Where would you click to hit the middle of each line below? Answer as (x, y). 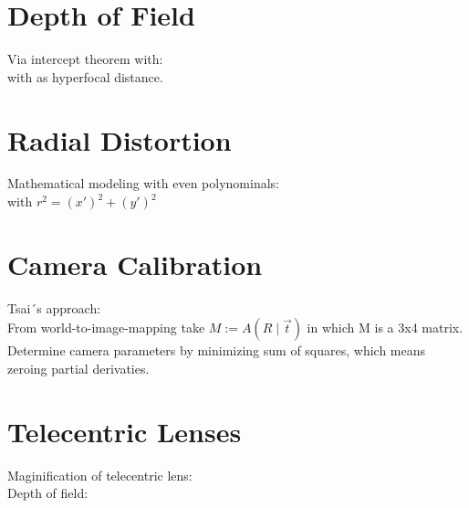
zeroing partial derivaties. (78, 368)
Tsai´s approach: (54, 307)
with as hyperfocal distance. (85, 76)
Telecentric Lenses (125, 431)
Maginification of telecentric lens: (100, 475)
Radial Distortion (120, 139)
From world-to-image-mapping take (106, 328)
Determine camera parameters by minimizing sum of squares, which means (217, 350)
